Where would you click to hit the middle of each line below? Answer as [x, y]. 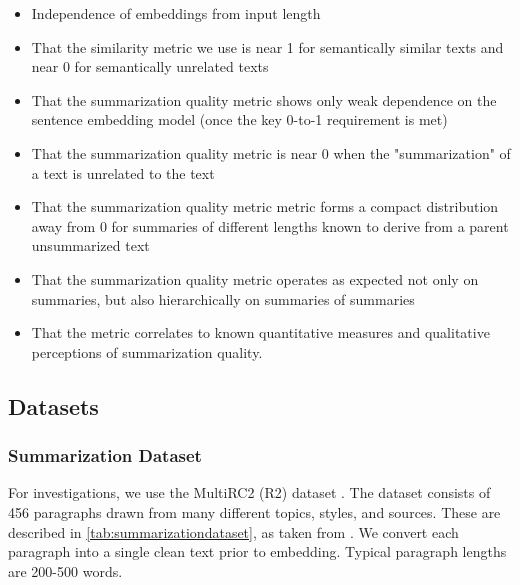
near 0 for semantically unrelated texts [150, 66]
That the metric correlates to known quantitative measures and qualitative [260, 332]
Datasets [53, 405]
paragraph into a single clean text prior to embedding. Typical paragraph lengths [257, 551]
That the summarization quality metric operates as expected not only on [255, 278]
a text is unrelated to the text [123, 172]
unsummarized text [90, 245]
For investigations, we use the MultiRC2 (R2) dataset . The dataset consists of [249, 492]
